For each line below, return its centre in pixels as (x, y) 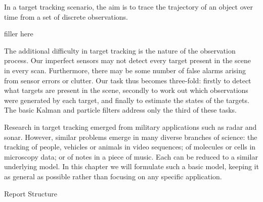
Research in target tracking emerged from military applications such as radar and (130, 127)
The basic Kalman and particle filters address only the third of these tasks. (120, 110)
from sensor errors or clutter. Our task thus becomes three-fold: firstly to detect (128, 80)
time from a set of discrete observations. (66, 16)
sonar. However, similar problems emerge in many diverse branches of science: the (131, 137)
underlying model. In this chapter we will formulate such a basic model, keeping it (131, 166)
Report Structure (31, 193)
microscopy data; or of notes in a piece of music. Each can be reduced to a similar (131, 156)
